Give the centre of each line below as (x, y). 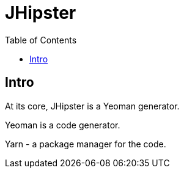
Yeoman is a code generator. (63, 125)
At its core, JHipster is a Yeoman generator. (92, 106)
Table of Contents (41, 40)
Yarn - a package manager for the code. (86, 144)
